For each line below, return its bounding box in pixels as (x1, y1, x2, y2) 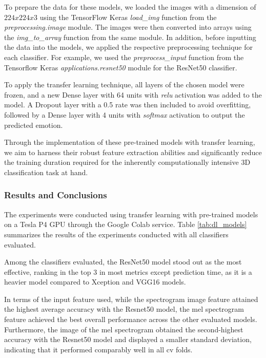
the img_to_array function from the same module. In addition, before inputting (4, 31, 256, 42)
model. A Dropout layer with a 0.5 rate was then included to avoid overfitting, (4, 99, 251, 110)
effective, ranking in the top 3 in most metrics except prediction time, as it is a (4, 266, 252, 277)
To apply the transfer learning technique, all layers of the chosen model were (4, 79, 244, 90)
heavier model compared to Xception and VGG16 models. (4, 276, 186, 287)
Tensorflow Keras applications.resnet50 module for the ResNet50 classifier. (4, 62, 237, 72)
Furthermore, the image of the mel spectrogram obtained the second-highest (4, 324, 243, 334)
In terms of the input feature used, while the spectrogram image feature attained (4, 293, 258, 304)
